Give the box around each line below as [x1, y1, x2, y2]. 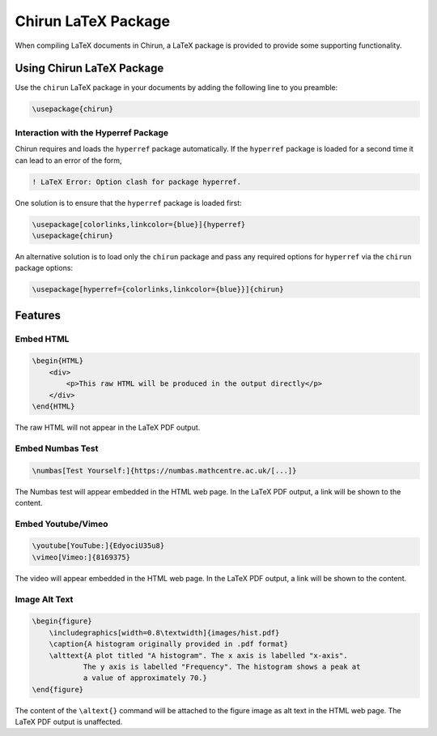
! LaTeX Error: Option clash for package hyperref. [32, 177, 242, 186]
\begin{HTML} [32, 357, 84, 366]
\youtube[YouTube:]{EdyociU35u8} [32, 541, 165, 550]
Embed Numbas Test [15, 443, 99, 454]
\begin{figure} [32, 617, 92, 626]
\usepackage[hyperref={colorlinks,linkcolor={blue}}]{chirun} [32, 285, 284, 294]
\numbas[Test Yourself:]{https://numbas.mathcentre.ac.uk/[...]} [32, 466, 297, 475]
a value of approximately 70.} [83, 674, 208, 683]
